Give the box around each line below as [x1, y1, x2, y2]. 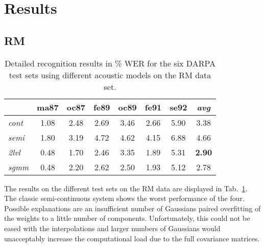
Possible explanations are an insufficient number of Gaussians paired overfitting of [4, 203, 261, 213]
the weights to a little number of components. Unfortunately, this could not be [4, 213, 250, 223]
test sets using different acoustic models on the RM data [9, 69, 211, 81]
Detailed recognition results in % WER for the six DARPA [5, 57, 215, 69]
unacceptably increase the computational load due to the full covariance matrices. [4, 233, 260, 243]
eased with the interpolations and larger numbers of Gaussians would [4, 222, 221, 233]
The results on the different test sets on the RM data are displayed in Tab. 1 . [4, 183, 248, 193]
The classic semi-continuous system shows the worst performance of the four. [4, 193, 245, 204]
